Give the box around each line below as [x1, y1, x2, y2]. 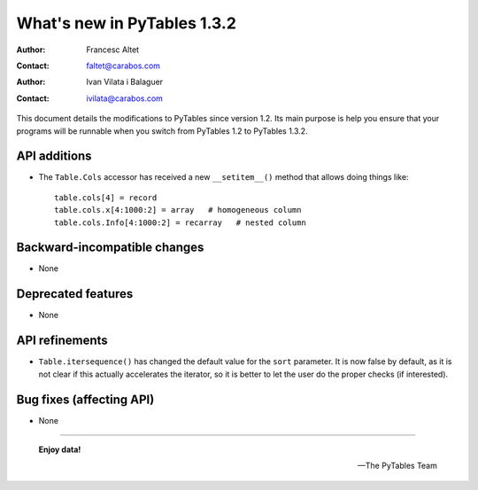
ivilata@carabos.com [86, 93, 164, 104]
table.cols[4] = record [54, 192, 158, 203]
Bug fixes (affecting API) [16, 392, 155, 407]
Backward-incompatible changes [16, 240, 204, 255]
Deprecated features [16, 286, 134, 301]
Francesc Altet [86, 44, 140, 55]
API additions [16, 149, 92, 164]
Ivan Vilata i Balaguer [86, 76, 164, 88]
